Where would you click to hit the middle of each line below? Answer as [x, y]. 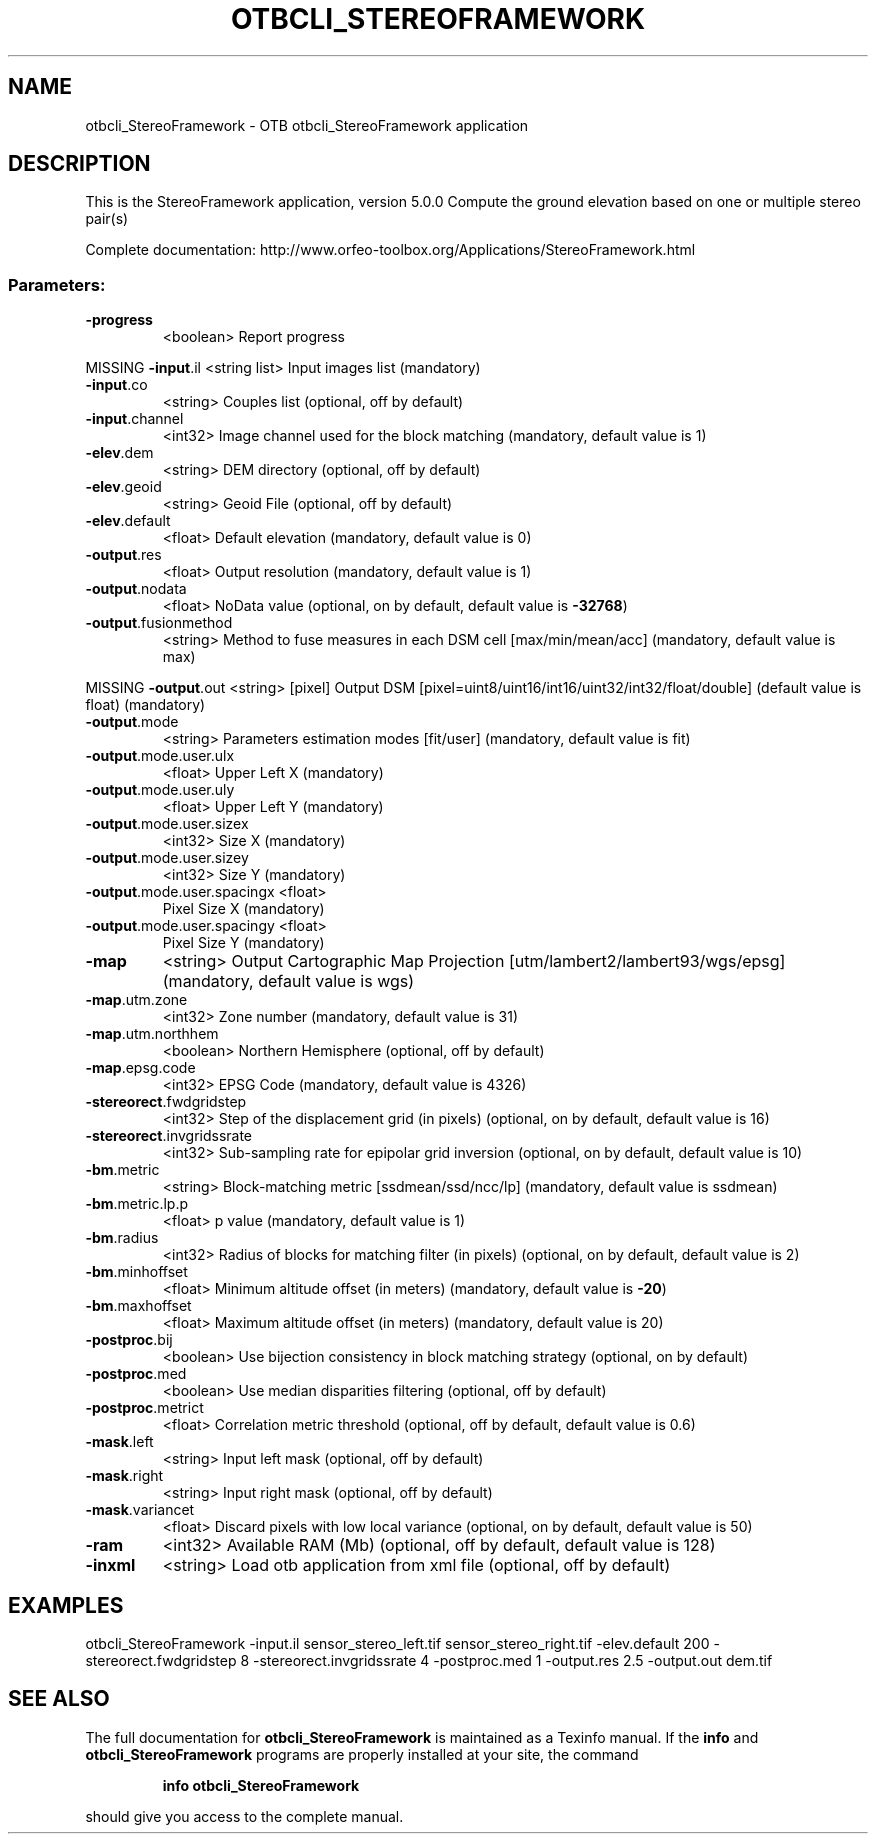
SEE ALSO [59, 1699]
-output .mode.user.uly [160, 790]
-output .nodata [136, 589]
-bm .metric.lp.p [136, 1204]
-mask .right [124, 1476]
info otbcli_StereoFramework [261, 1785]
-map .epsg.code [140, 1068]
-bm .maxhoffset [138, 1306]
